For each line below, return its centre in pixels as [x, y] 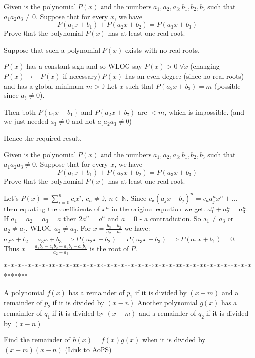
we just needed [26, 121]
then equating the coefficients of [52, 208]
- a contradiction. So [170, 218]
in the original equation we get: [158, 208]
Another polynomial [167, 303]
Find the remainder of [37, 340]
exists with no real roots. [162, 49]
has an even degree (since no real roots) [184, 75]
